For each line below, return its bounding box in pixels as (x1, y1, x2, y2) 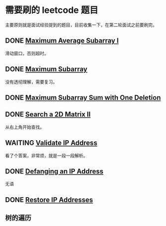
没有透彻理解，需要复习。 (5, 79, 57, 85)
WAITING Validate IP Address (5, 139, 98, 147)
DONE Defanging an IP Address (5, 167, 104, 175)
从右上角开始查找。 (5, 124, 45, 130)
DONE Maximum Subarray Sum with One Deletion (5, 93, 161, 102)
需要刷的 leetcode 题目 (5, 4, 99, 16)
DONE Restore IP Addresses (5, 195, 93, 204)
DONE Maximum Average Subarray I (5, 37, 119, 45)
